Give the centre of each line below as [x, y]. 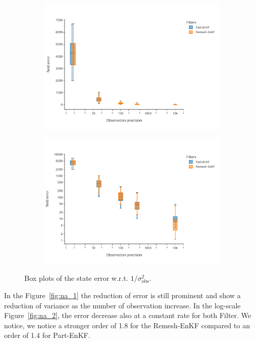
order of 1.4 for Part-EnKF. [47, 335]
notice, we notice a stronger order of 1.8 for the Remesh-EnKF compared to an [127, 325]
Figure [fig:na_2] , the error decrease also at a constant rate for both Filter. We [128, 315]
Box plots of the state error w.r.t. [76, 278]
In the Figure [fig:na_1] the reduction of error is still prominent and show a [122, 295]
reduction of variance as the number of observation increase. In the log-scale [122, 305]
